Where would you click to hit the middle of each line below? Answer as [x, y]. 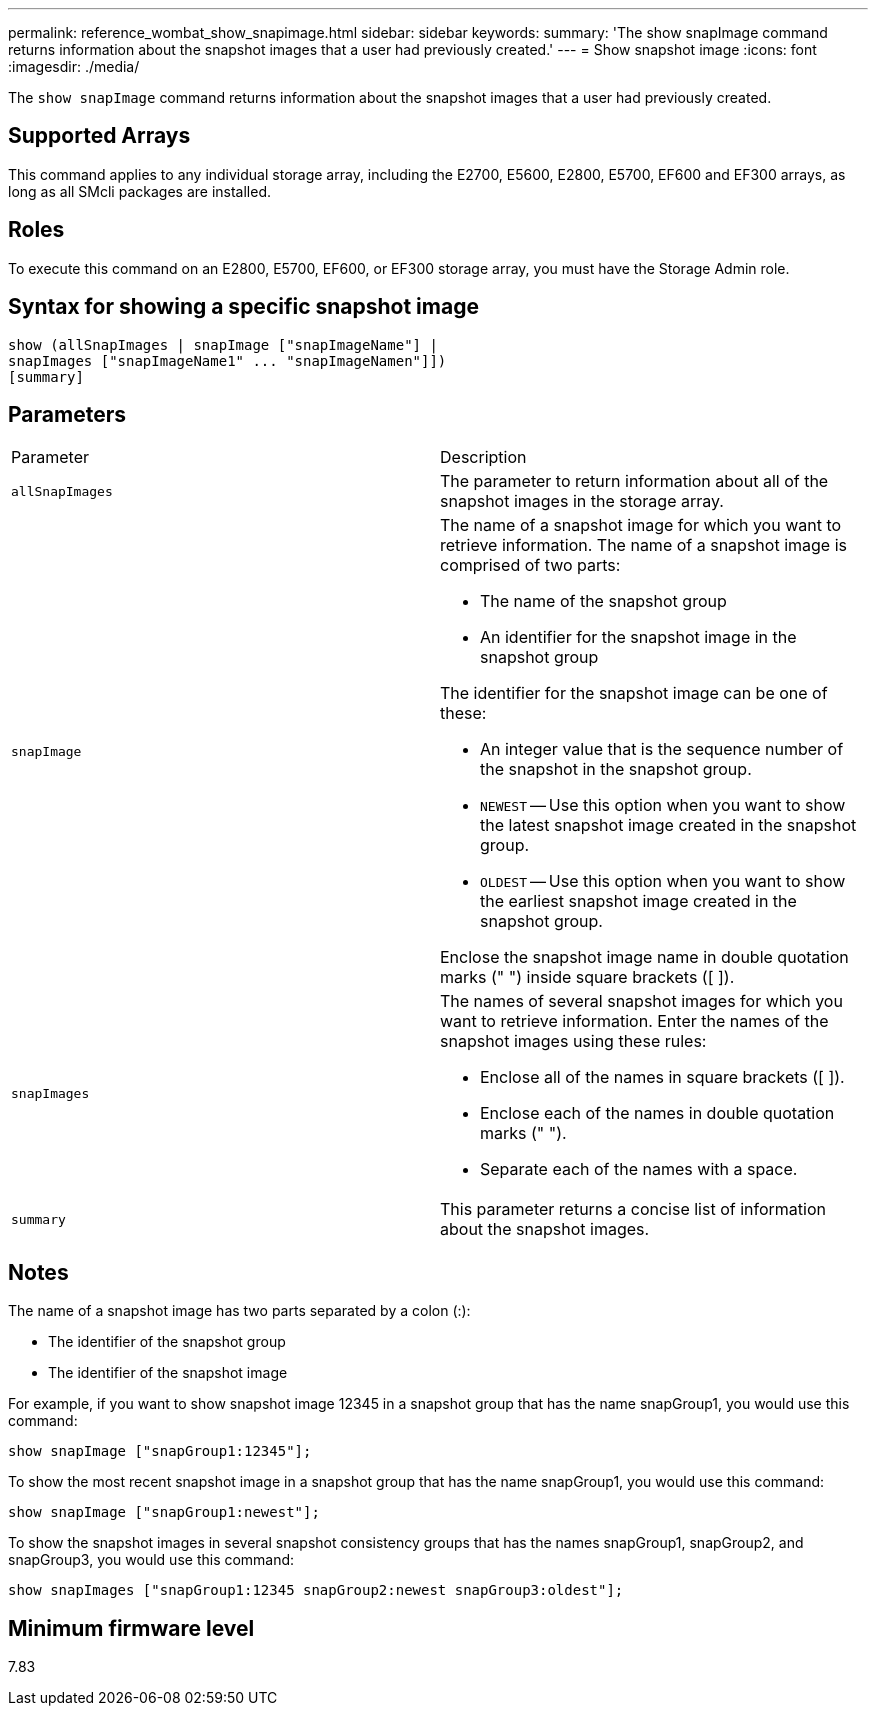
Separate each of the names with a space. [639, 1169]
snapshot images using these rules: [573, 1041]
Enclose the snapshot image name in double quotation [644, 957]
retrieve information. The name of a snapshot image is [643, 545]
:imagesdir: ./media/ [74, 66]
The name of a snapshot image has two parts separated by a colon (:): [239, 1311]
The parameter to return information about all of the [634, 481]
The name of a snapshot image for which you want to [641, 525]
